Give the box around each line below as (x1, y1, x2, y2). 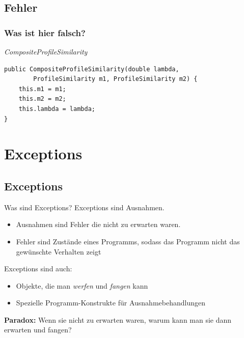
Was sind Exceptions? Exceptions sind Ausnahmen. (4, 202, 165, 212)
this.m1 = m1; (18, 85, 66, 93)
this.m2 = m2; (18, 95, 66, 103)
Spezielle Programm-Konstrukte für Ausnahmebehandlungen (16, 297, 205, 308)
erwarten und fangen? (4, 324, 72, 335)
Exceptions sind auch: (4, 263, 72, 274)
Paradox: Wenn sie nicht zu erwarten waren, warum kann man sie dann (4, 314, 232, 325)
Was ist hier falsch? (4, 26, 86, 39)
